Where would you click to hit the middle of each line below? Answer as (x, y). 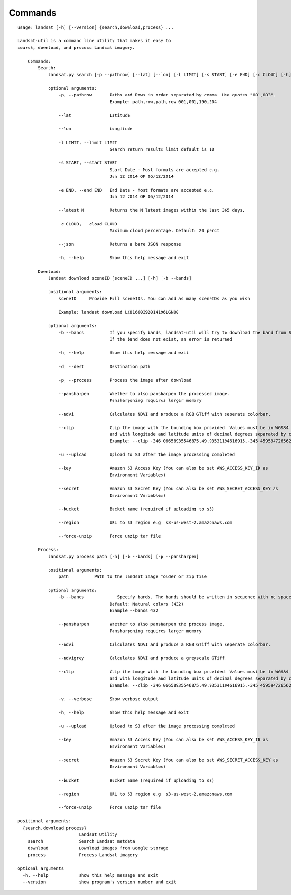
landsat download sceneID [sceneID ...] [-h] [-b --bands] (120, 278)
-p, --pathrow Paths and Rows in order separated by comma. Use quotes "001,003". (167, 95)
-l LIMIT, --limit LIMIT (88, 143)
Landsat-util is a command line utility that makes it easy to (94, 41)
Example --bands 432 (134, 611)
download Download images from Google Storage (98, 848)
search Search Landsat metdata (81, 841)
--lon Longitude (96, 129)
